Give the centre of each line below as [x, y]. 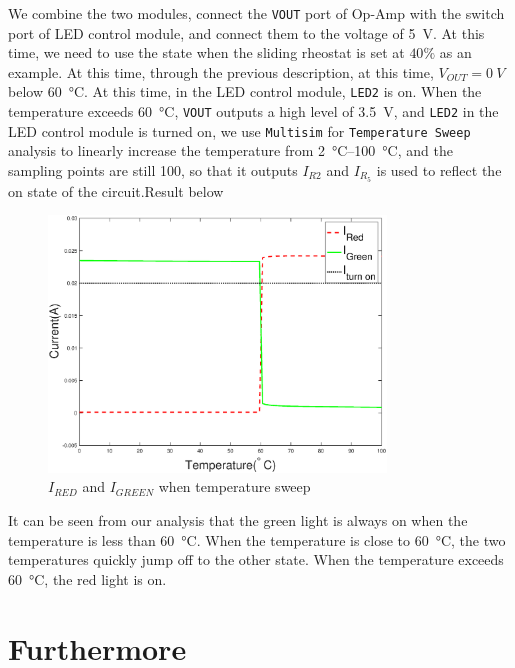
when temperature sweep [234, 486]
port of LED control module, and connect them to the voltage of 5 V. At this [246, 32]
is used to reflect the [439, 170]
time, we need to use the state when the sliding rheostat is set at [206, 52]
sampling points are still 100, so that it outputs [153, 170]
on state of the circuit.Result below [116, 190]
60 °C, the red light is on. [87, 578]
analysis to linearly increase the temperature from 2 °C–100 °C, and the [230, 150]
